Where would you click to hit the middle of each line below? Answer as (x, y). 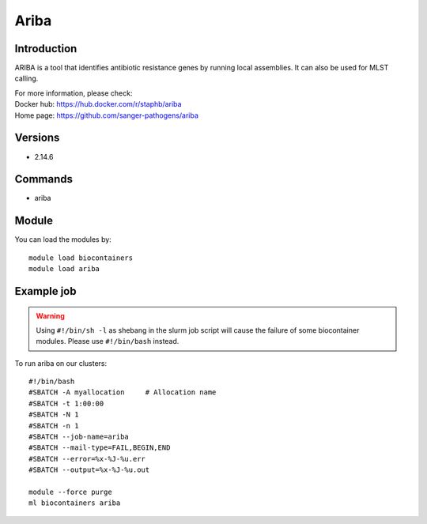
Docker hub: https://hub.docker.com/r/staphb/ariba (98, 104)
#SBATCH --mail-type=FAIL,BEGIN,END (100, 448)
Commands (44, 179)
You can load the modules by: (63, 239)
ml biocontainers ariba (75, 503)
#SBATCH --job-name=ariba (79, 437)
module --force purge (70, 492)
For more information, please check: (74, 93)
